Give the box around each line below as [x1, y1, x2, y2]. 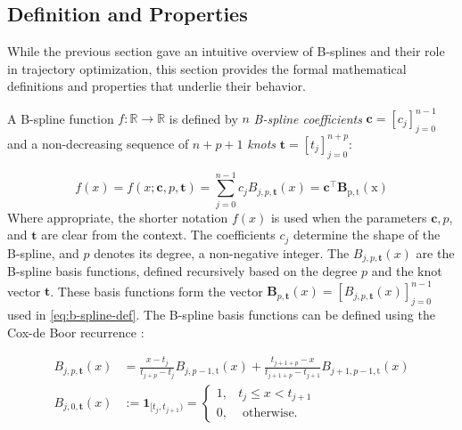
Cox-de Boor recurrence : [7, 322, 144, 341]
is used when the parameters [270, 207, 427, 226]
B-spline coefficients [253, 109, 362, 127]
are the [416, 243, 455, 262]
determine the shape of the [293, 225, 441, 244]
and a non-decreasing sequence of [7, 134, 189, 152]
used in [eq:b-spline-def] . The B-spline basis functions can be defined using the [7, 305, 435, 324]
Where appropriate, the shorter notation [7, 207, 228, 226]
